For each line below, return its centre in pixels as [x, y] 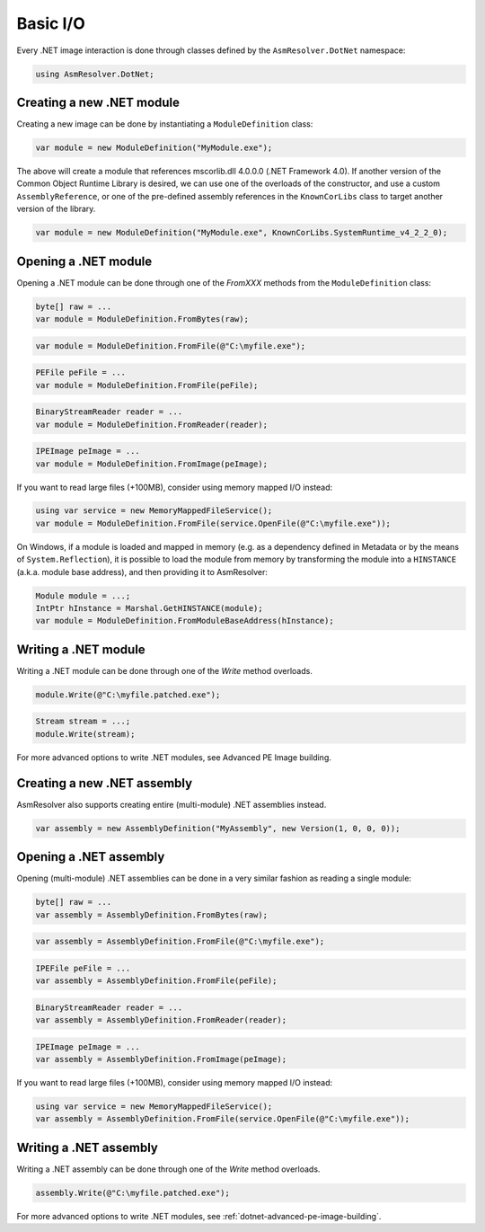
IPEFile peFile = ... [83, 968]
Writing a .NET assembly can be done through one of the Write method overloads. [168, 1169]
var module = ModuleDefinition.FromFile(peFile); [147, 385]
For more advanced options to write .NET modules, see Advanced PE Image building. [174, 757]
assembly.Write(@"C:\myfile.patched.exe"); [133, 1192]
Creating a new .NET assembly [105, 783]
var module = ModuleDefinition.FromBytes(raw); [142, 319]
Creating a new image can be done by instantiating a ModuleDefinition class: [165, 124]
